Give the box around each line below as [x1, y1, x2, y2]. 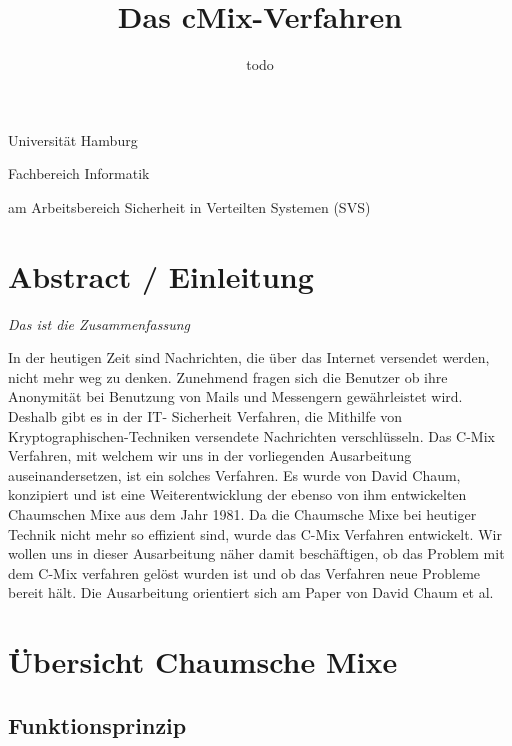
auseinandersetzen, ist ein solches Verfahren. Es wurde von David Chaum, [8, 464, 461, 485]
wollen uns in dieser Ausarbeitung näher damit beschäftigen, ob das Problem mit [8, 543, 505, 564]
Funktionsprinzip [8, 709, 187, 740]
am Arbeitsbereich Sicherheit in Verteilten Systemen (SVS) [8, 196, 371, 217]
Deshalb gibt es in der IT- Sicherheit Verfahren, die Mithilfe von [8, 406, 403, 426]
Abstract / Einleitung [8, 255, 314, 296]
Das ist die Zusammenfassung [8, 313, 190, 334]
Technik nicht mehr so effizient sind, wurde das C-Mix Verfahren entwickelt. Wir [8, 523, 502, 544]
